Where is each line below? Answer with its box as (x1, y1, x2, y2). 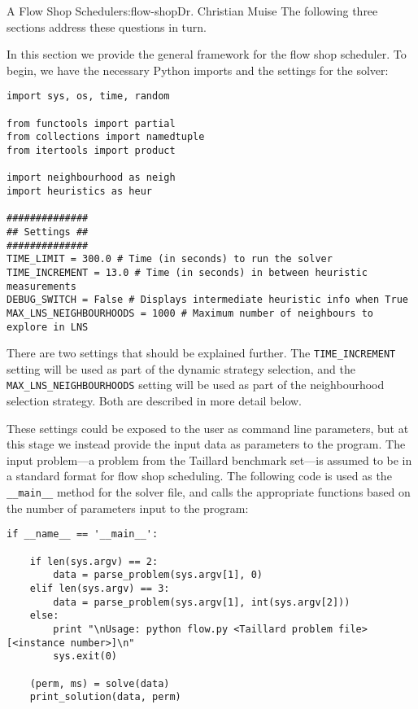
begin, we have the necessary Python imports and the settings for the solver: (7, 61, 389, 78)
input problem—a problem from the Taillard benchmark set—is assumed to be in (7, 451, 412, 468)
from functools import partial (7, 117, 176, 129)
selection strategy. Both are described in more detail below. (7, 392, 303, 409)
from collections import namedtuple (7, 131, 205, 143)
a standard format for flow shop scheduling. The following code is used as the (7, 467, 392, 484)
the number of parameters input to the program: (7, 499, 249, 516)
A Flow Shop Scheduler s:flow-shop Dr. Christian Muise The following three (7, 2, 378, 19)
